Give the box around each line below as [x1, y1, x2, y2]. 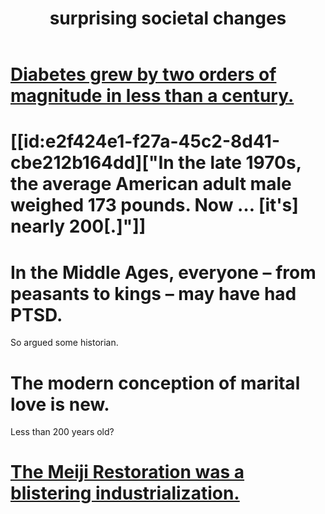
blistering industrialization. [10, 482, 240, 505]
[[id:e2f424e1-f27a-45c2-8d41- [10, 130, 281, 153]
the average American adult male [10, 173, 292, 196]
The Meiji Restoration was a [10, 461, 245, 484]
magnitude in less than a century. [10, 85, 295, 107]
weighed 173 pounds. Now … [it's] [10, 194, 299, 217]
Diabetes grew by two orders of [10, 63, 277, 86]
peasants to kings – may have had [10, 282, 297, 305]
